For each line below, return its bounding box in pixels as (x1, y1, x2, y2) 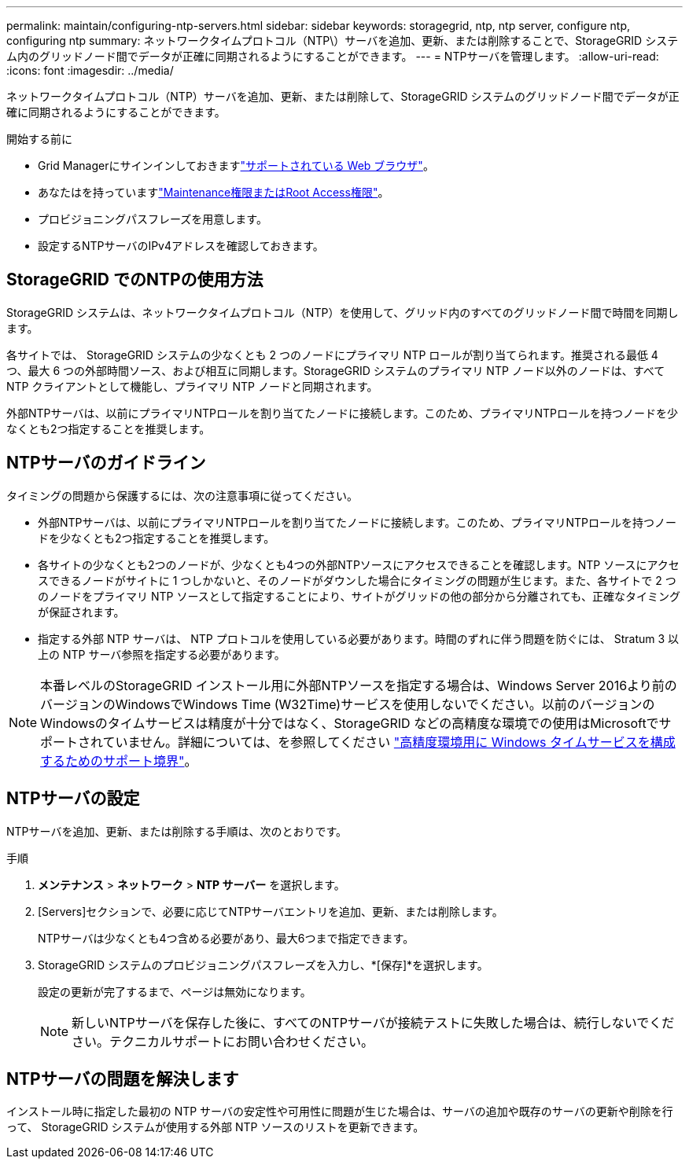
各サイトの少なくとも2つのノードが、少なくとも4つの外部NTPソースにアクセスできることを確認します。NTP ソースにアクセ (38, 557, 680, 571)
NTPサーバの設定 (6, 788, 140, 809)
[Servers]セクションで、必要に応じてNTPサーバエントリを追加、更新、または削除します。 (38, 904, 503, 918)
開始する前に (6, 132, 72, 145)
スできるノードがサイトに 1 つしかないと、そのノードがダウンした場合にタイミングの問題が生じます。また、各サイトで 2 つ (38, 573, 676, 587)
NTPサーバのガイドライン (6, 453, 206, 473)
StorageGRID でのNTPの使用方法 (6, 270, 263, 290)
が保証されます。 (38, 605, 125, 619)
